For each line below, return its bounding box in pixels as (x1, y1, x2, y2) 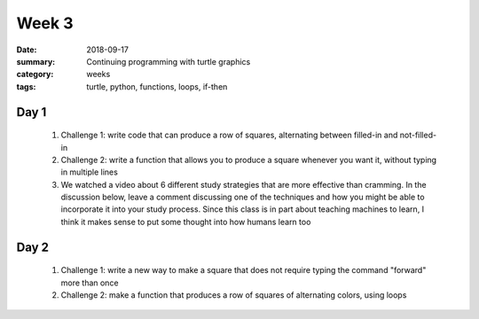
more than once (60, 277, 119, 288)
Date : (16, 44, 37, 55)
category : (16, 69, 54, 80)
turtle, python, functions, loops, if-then (86, 81, 228, 92)
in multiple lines (60, 167, 119, 177)
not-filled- (399, 129, 437, 141)
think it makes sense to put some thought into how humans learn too (60, 216, 311, 227)
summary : (16, 56, 56, 66)
